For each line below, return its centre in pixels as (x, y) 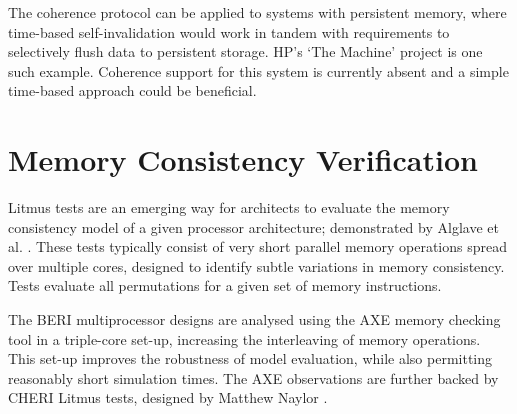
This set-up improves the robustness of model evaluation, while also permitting (250, 358)
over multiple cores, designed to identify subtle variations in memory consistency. (256, 265)
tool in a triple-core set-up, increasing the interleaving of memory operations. (244, 338)
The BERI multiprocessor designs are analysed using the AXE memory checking (254, 319)
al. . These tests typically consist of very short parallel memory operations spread (257, 246)
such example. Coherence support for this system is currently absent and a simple (258, 70)
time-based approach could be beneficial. (132, 90)
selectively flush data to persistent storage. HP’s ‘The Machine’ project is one (245, 51)
